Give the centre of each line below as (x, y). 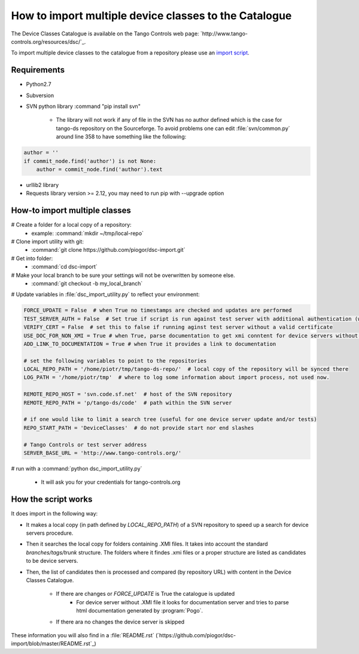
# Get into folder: (32, 258)
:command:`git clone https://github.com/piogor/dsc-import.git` (108, 250)
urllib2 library (42, 185)
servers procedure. (50, 533)
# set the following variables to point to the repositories (115, 361)
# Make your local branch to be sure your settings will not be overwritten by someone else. (123, 275)
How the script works (52, 500)
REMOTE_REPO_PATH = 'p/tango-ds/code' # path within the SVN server (128, 403)
